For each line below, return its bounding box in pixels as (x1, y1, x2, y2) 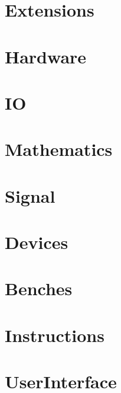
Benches (5, 276, 73, 301)
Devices (5, 230, 68, 254)
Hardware (5, 44, 87, 68)
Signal (5, 183, 55, 207)
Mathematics (5, 137, 113, 161)
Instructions (5, 322, 104, 347)
